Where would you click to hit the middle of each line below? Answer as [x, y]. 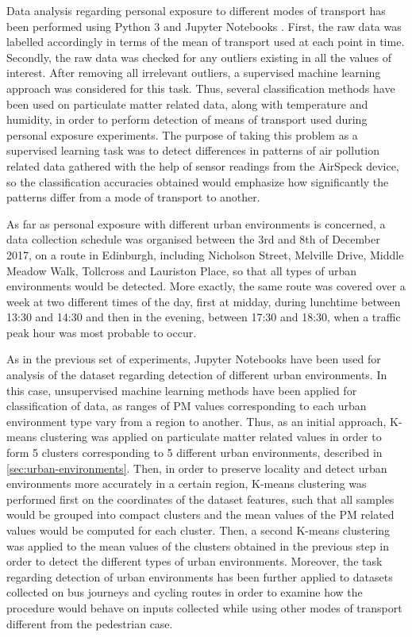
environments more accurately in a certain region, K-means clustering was [187, 484]
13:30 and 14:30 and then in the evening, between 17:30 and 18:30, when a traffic [204, 317]
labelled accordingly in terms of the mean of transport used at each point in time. [206, 42]
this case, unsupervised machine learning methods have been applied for [182, 390]
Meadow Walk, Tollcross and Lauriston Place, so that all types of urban [182, 270]
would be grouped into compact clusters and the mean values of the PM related [200, 514]
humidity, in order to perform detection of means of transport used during [187, 119]
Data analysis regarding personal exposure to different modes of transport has [196, 10]
